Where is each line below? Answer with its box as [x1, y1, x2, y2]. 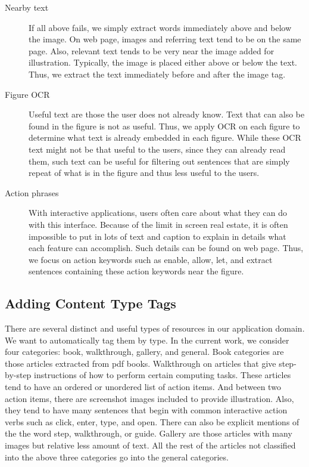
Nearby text [5, 1, 49, 13]
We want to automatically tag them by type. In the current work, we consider [5, 333, 289, 346]
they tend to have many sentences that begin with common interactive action [5, 404, 288, 416]
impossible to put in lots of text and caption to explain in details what [29, 230, 286, 242]
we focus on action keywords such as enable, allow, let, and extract [29, 253, 273, 265]
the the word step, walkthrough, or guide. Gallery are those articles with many [5, 427, 292, 440]
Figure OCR [5, 88, 50, 100]
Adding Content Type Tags [5, 294, 176, 313]
